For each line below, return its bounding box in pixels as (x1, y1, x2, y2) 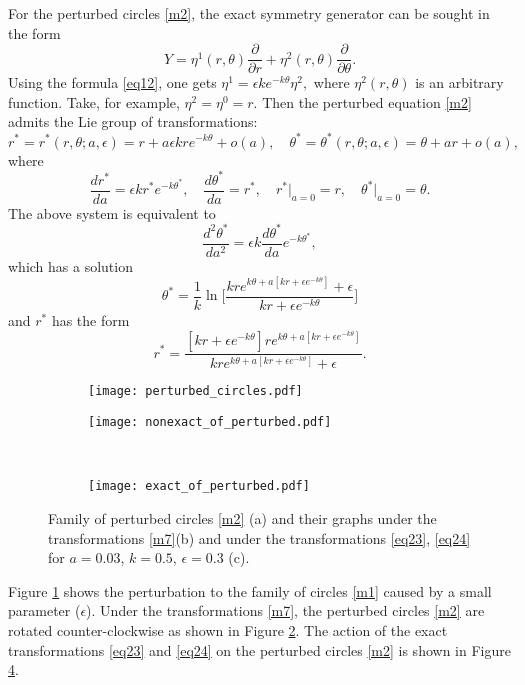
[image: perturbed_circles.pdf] (88, 384, 303, 399)
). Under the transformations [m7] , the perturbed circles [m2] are (86, 600, 485, 621)
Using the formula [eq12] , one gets (8, 72, 217, 93)
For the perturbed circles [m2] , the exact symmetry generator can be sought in (8, 3, 490, 23)
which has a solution (8, 255, 133, 276)
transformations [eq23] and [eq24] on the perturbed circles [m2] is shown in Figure (8, 639, 511, 660)
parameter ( (8, 600, 81, 621)
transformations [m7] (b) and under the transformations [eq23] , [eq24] (48, 527, 471, 548)
